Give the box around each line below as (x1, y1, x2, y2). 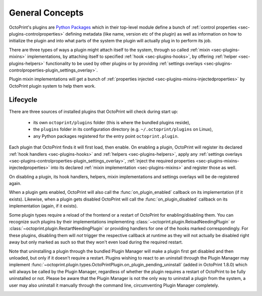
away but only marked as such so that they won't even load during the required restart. (9, 239, 183, 245)
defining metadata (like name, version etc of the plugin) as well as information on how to (65, 31, 242, 37)
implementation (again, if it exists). (9, 203, 78, 209)
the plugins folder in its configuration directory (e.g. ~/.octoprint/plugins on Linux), (33, 127, 213, 132)
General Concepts (9, 7, 84, 18)
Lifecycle (9, 95, 37, 104)
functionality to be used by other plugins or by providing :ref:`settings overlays (46, 60, 203, 66)
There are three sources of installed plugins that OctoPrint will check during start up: (9, 109, 178, 114)
